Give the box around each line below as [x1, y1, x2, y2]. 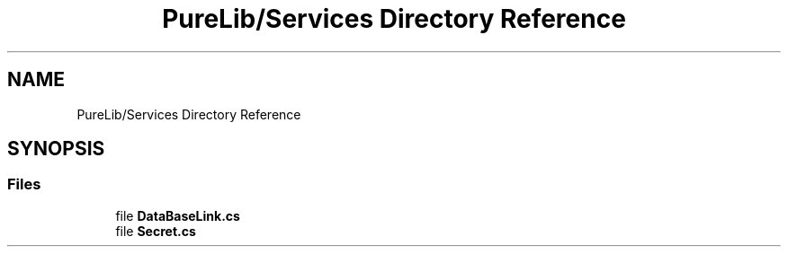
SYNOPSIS [7, 137, 105, 161]
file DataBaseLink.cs [115, 207, 240, 223]
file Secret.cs [115, 223, 196, 239]
